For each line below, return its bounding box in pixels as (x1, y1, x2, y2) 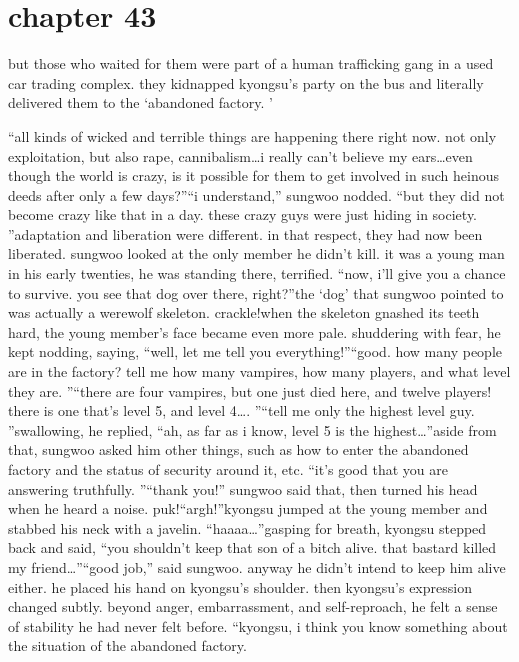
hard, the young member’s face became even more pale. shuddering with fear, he (8, 321, 501, 342)
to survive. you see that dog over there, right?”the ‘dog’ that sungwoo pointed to (8, 282, 504, 303)
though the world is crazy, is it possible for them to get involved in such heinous (8, 165, 499, 186)
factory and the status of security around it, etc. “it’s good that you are (8, 459, 448, 479)
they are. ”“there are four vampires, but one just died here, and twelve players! (8, 380, 492, 401)
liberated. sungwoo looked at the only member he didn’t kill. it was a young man (8, 243, 505, 264)
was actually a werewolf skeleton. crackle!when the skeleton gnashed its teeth (8, 302, 480, 323)
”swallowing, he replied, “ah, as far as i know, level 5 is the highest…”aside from (8, 419, 497, 440)
